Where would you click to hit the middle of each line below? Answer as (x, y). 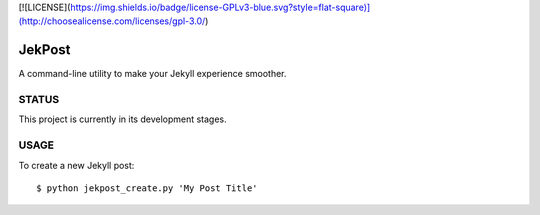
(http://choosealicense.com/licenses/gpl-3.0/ (112, 21)
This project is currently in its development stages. (122, 119)
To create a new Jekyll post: (76, 165)
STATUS (39, 100)
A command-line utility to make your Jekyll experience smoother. (152, 74)
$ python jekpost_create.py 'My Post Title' (147, 188)
